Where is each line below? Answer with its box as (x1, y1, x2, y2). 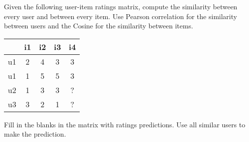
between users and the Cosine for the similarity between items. (4, 21, 193, 31)
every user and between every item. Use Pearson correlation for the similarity (4, 11, 237, 21)
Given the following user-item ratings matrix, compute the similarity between (4, 1, 238, 11)
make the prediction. (4, 129, 66, 139)
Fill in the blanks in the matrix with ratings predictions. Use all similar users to (4, 119, 246, 129)
